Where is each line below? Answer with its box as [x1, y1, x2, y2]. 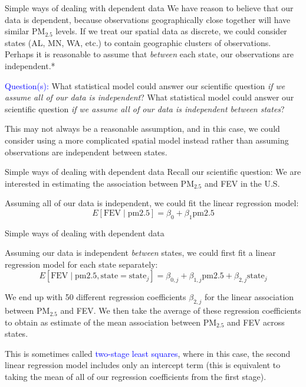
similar [5, 25, 29, 37]
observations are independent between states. [5, 145, 167, 158]
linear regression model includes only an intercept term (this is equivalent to [5, 359, 281, 371]
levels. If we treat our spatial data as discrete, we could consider [55, 25, 287, 37]
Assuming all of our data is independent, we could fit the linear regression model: [5, 197, 299, 209]
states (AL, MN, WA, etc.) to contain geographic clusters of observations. [5, 36, 271, 48]
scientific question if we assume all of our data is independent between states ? [5, 102, 285, 115]
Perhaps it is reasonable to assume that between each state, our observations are [5, 48, 294, 60]
